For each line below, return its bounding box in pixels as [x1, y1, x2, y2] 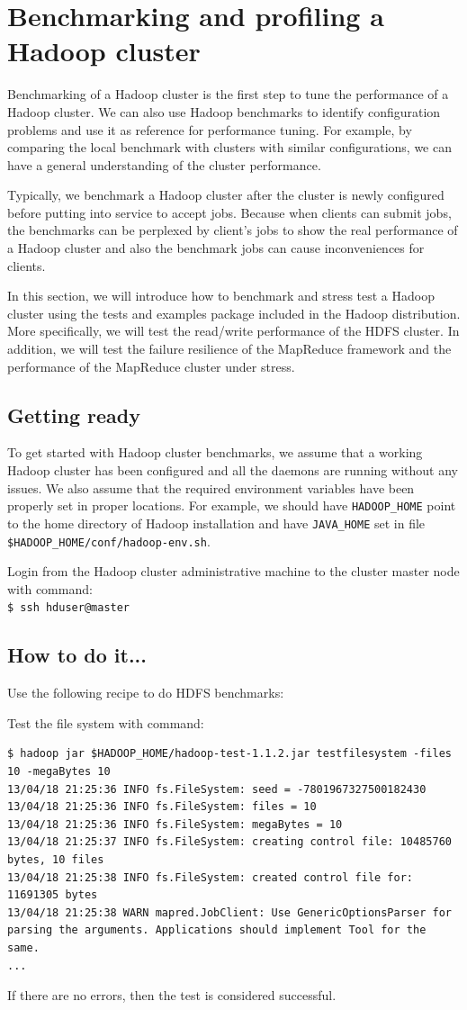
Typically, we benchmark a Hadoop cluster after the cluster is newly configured [7, 185, 445, 204]
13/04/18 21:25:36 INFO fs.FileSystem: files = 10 [7, 800, 317, 814]
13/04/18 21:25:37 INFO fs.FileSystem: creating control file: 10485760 [7, 835, 452, 849]
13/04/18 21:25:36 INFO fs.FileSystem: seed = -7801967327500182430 [7, 782, 427, 796]
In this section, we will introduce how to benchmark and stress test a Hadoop [7, 286, 435, 305]
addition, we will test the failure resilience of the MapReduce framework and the [7, 339, 452, 358]
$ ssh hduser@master [7, 601, 130, 615]
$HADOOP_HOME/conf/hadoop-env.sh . [7, 531, 211, 550]
